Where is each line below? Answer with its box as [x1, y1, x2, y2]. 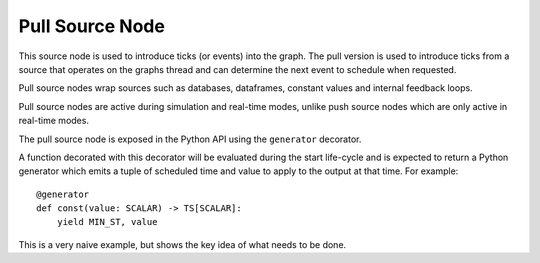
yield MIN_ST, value [56, 216, 158, 228]
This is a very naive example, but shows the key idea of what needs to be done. [18, 238, 347, 250]
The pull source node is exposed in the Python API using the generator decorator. [18, 133, 362, 145]
